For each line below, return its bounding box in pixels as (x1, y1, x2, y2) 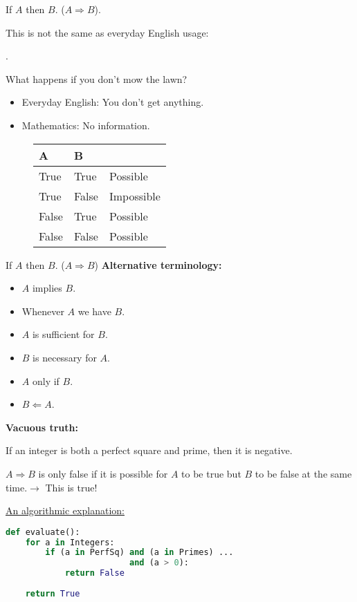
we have (77, 303, 111, 318)
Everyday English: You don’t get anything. (21, 95, 204, 109)
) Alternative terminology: (94, 257, 222, 272)
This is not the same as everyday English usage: (6, 25, 209, 39)
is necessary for (33, 350, 97, 364)
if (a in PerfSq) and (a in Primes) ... (45, 547, 234, 558)
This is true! (45, 480, 98, 494)
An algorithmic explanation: (6, 503, 125, 518)
